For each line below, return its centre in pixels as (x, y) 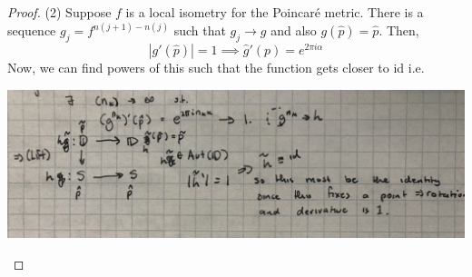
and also (294, 30)
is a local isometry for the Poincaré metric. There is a (275, 12)
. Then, (399, 30)
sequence (32, 30)
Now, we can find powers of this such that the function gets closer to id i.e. (216, 67)
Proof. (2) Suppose (59, 12)
